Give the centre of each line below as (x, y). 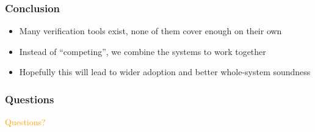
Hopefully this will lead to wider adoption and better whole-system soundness (165, 72)
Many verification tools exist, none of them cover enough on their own (150, 31)
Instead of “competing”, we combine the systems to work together (143, 51)
